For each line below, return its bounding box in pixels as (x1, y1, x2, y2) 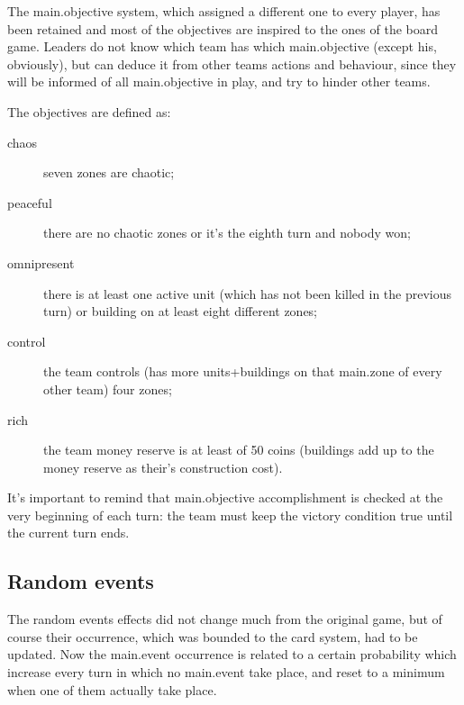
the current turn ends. (7, 523, 130, 542)
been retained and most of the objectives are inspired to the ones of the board (7, 19, 439, 38)
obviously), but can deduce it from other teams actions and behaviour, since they (7, 54, 457, 73)
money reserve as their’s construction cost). (43, 457, 283, 476)
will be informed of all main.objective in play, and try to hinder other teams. (7, 72, 431, 91)
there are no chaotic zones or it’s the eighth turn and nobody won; (43, 223, 411, 242)
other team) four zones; (43, 379, 172, 398)
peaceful (7, 193, 52, 212)
